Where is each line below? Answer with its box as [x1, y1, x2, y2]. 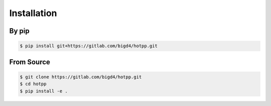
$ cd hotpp [20, 81, 47, 87]
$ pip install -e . [20, 88, 68, 94]
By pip [9, 27, 30, 35]
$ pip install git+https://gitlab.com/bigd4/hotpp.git [20, 43, 158, 49]
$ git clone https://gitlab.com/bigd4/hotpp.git [20, 74, 142, 80]
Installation [9, 8, 57, 19]
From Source [9, 58, 50, 66]
